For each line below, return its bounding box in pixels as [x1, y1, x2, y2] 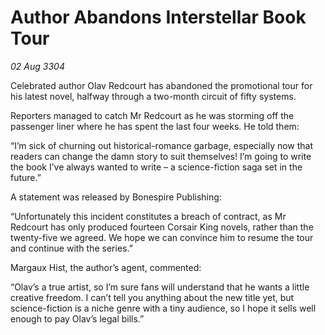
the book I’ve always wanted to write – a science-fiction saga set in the [10, 161, 303, 173]
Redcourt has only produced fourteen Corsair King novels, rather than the [10, 221, 314, 233]
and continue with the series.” [10, 242, 133, 254]
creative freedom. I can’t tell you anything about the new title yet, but [10, 291, 295, 303]
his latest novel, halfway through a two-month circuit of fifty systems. [10, 90, 297, 102]
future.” [10, 171, 42, 183]
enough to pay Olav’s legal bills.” [10, 312, 145, 325]
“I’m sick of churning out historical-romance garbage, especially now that [10, 139, 314, 151]
